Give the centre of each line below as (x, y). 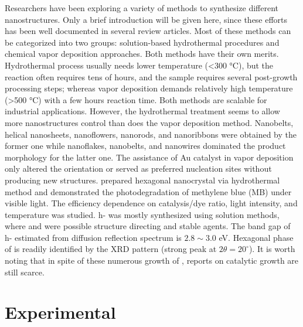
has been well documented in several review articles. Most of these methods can (148, 31)
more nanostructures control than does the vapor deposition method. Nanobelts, (149, 122)
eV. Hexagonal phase (256, 237)
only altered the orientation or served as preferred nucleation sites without (138, 168)
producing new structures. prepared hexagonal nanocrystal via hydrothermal (142, 180)
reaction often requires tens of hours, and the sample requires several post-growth (151, 76)
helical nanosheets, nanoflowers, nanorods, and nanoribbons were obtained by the (151, 134)
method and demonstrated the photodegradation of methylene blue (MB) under (148, 191)
